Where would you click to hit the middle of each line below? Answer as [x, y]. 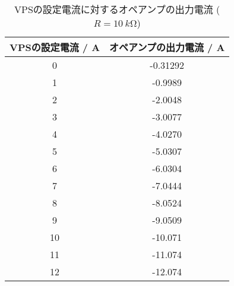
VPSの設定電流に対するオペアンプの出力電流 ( [117, 9]
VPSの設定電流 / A [55, 47]
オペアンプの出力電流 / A [167, 47]
